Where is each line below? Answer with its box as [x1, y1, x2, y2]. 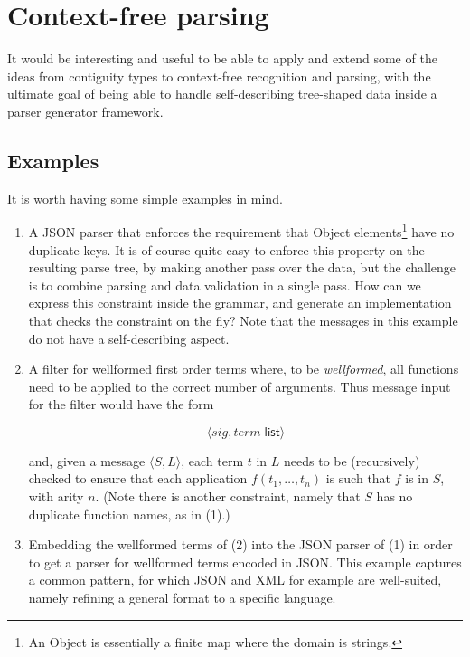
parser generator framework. [7, 101, 164, 120]
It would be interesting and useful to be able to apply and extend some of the [7, 49, 437, 68]
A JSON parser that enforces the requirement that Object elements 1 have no [28, 220, 455, 241]
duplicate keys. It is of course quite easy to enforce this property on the [28, 240, 425, 259]
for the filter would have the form [28, 395, 214, 414]
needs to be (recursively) [284, 451, 420, 470]
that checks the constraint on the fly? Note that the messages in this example [28, 310, 458, 329]
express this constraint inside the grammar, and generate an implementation [28, 293, 452, 312]
